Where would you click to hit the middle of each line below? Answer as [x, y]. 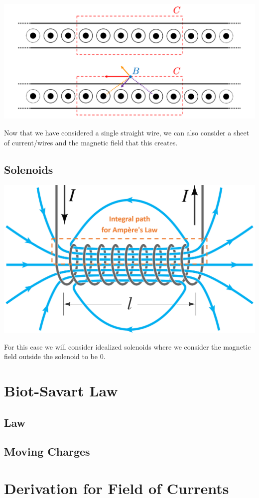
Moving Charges [47, 451]
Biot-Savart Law [61, 391]
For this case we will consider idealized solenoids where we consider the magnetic [128, 346]
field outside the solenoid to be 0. [55, 356]
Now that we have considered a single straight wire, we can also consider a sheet [127, 132]
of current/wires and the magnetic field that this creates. [91, 142]
